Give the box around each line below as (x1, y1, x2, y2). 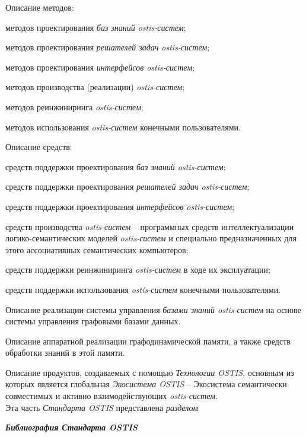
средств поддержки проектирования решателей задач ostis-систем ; (5, 180, 250, 193)
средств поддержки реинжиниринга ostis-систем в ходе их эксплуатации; (5, 263, 270, 276)
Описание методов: (5, 1, 74, 13)
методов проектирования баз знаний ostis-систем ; (5, 21, 186, 33)
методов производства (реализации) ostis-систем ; (5, 81, 185, 93)
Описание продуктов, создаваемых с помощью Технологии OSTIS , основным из (5, 366, 294, 378)
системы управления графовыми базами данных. (5, 315, 181, 327)
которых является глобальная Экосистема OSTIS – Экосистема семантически (5, 378, 287, 390)
